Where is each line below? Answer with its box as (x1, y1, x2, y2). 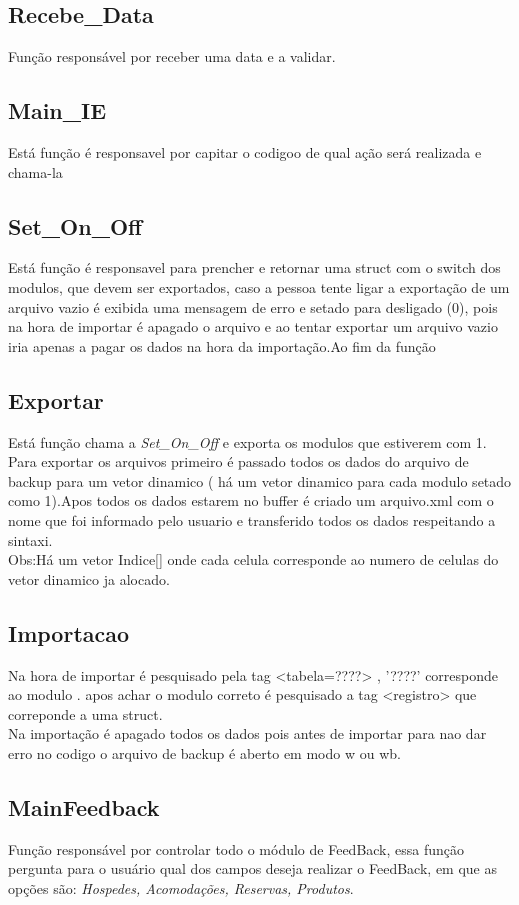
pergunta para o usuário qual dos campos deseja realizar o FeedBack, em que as (8, 858, 497, 879)
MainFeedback (8, 791, 160, 822)
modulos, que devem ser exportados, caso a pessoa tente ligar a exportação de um (8, 276, 510, 297)
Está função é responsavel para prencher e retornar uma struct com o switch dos (8, 257, 501, 278)
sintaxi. (8, 529, 53, 550)
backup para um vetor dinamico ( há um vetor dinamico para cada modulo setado (8, 470, 512, 491)
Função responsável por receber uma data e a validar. (8, 46, 336, 67)
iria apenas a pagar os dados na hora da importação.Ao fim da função (8, 335, 436, 356)
